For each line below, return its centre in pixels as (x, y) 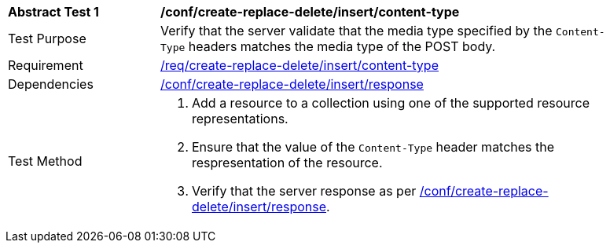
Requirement (46, 65)
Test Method (45, 161)
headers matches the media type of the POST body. (342, 46)
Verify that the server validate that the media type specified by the (356, 31)
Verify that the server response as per (304, 191)
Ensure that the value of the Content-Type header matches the (373, 147)
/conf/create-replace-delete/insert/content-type (310, 12)
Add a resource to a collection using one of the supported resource (391, 103)
